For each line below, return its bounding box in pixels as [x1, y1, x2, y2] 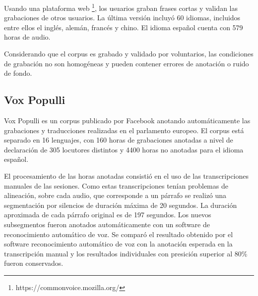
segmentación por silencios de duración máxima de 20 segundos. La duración [4, 199, 237, 210]
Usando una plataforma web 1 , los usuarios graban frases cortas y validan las [4, 1, 238, 13]
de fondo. [4, 68, 32, 78]
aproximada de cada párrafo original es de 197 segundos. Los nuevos [4, 209, 211, 220]
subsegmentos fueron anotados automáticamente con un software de [4, 219, 210, 229]
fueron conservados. [4, 258, 64, 268]
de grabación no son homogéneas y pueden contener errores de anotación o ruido [4, 58, 249, 68]
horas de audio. [4, 32, 51, 42]
